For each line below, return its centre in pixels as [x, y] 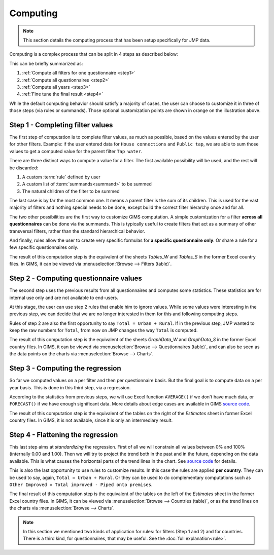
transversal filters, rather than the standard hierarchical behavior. [77, 231]
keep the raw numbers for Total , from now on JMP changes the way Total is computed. [104, 330]
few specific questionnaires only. [44, 247]
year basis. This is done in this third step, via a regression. [70, 387]
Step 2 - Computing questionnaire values [76, 279]
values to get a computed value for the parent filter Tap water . [76, 151]
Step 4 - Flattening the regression [64, 435]
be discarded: [24, 168]
